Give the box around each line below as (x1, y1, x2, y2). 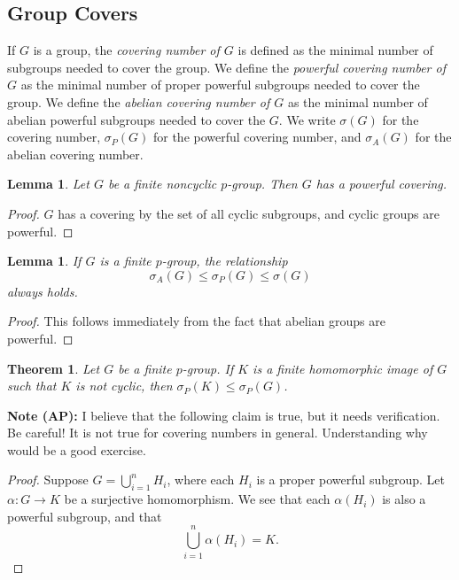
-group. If (182, 359, 234, 377)
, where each (167, 470, 235, 489)
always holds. (7, 282, 78, 300)
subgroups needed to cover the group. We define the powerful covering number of (7, 58, 446, 76)
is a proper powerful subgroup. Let (256, 470, 445, 489)
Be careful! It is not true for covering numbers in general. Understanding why (7, 423, 428, 442)
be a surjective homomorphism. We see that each (64, 490, 331, 508)
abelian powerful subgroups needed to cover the (7, 110, 266, 128)
